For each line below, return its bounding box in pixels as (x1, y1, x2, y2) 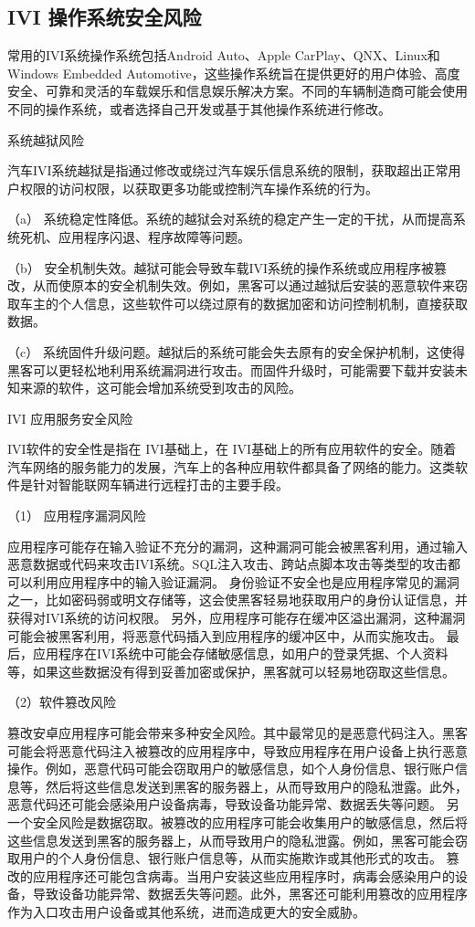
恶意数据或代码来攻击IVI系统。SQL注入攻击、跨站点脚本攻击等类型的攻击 (7, 554, 449, 574)
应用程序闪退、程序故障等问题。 (58, 226, 250, 246)
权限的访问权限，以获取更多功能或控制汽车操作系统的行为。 (19, 178, 378, 197)
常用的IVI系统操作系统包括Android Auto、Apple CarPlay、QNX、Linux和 (7, 46, 440, 65)
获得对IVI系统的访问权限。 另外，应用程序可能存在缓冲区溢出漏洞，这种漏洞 (7, 608, 466, 627)
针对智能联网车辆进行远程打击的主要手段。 (32, 475, 289, 494)
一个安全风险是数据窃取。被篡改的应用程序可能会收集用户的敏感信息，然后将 (7, 812, 468, 831)
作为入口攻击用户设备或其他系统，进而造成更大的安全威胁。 (7, 901, 365, 921)
